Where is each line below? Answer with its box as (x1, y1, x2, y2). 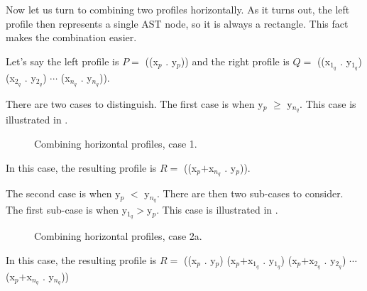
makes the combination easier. (6, 30, 137, 45)
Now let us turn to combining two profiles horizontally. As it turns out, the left (6, 2, 350, 16)
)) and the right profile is (180, 53, 290, 68)
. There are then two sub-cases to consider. (157, 186, 344, 201)
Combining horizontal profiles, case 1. (34, 136, 197, 150)
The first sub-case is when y (6, 202, 128, 217)
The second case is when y (6, 186, 121, 201)
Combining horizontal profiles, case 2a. (34, 229, 202, 243)
